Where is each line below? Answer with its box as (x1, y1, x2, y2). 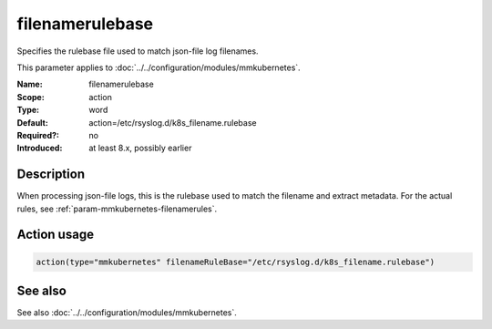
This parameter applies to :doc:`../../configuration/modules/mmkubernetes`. (16, 62, 301, 73)
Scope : (16, 91, 45, 102)
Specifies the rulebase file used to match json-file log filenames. (16, 46, 259, 57)
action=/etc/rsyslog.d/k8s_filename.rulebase (88, 117, 257, 128)
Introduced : (16, 142, 63, 154)
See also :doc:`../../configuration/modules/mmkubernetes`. (16, 307, 237, 318)
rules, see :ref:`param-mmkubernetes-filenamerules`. (16, 203, 218, 214)
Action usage (16, 227, 95, 242)
